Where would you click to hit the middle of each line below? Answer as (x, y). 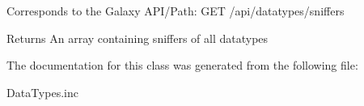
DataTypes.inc (42, 92)
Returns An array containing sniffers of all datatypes (138, 38)
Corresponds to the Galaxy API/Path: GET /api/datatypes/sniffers (176, 11)
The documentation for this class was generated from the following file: (182, 65)
